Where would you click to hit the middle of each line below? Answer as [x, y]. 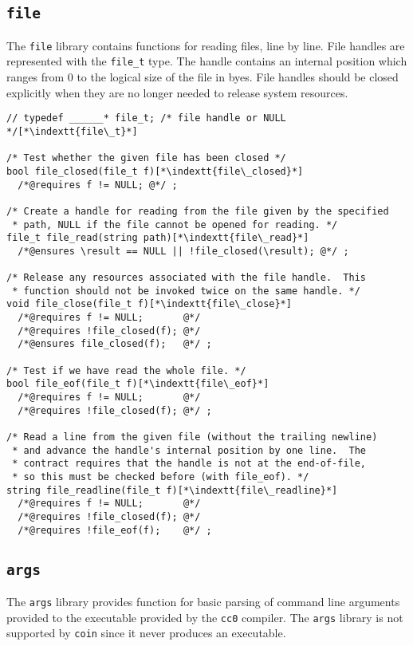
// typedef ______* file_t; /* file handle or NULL [146, 118]
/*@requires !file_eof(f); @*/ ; [115, 530]
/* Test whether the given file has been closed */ [146, 158]
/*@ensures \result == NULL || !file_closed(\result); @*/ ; [183, 251]
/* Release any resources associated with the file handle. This [187, 278]
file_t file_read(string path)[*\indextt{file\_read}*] [158, 238]
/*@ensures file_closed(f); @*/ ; [115, 344]
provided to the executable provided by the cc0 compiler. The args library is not [205, 617]
